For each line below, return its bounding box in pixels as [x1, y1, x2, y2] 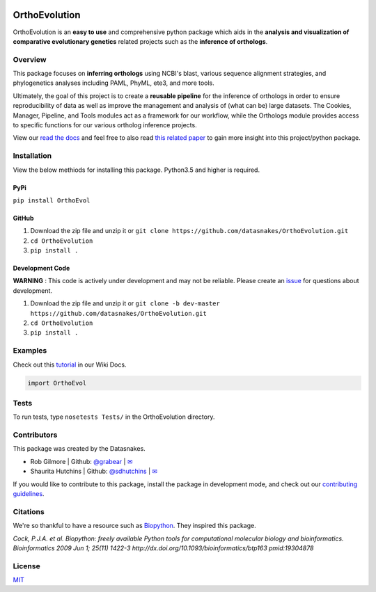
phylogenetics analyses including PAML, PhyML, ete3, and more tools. [13, 79, 215, 87]
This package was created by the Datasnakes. [13, 445, 146, 453]
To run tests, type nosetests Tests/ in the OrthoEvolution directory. [13, 413, 215, 421]
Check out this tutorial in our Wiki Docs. [13, 360, 127, 369]
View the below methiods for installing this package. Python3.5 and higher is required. [13, 166, 260, 174]
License [13, 561, 41, 570]
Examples [13, 346, 47, 355]
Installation [13, 151, 52, 161]
